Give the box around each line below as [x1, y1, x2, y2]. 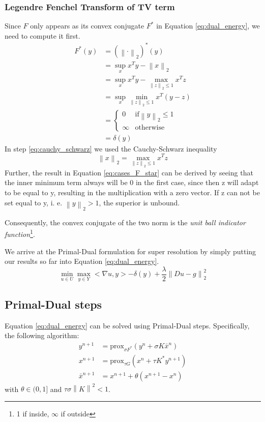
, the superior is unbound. [99, 197, 180, 207]
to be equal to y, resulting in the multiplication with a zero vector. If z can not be [5, 187, 260, 197]
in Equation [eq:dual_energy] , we [156, 20, 260, 31]
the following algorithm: [5, 330, 79, 341]
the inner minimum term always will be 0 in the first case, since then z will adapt [5, 177, 259, 188]
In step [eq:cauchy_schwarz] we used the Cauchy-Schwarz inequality [5, 143, 217, 154]
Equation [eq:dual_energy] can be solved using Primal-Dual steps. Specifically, [5, 320, 250, 330]
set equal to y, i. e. [5, 197, 63, 207]
